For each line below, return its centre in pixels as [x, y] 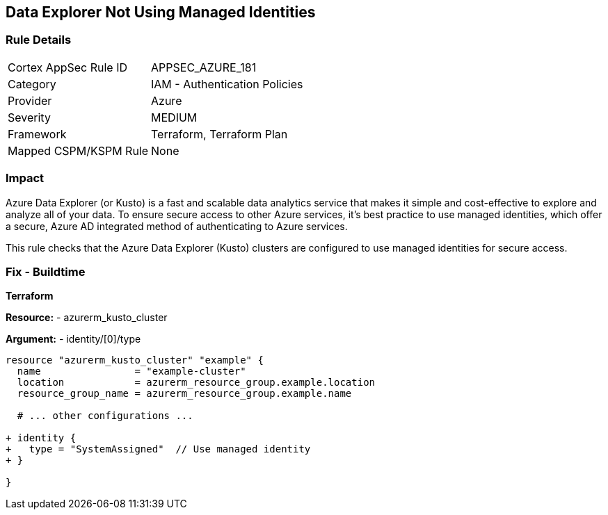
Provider [30, 100]
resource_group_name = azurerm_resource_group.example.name [184, 394]
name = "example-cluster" [131, 371]
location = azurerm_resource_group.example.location [196, 383]
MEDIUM [174, 117]
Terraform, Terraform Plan [219, 134]
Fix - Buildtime [46, 271]
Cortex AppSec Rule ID [68, 67]
